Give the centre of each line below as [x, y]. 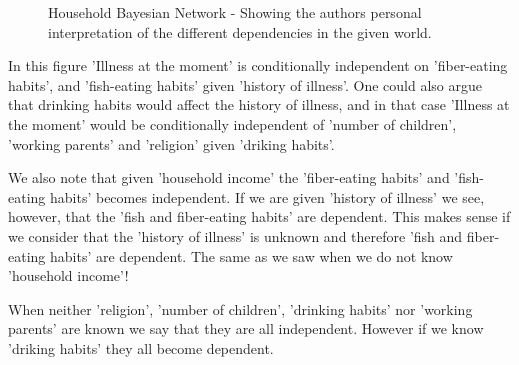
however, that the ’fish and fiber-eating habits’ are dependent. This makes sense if [259, 216]
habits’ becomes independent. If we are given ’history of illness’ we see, [267, 196]
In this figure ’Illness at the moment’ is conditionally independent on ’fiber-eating [258, 65]
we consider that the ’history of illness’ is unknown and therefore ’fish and [235, 235]
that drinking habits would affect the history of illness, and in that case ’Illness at [259, 104]
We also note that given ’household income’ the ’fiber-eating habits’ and [229, 177]
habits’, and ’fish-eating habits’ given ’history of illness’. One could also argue [245, 84]
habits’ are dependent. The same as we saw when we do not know [251, 255]
